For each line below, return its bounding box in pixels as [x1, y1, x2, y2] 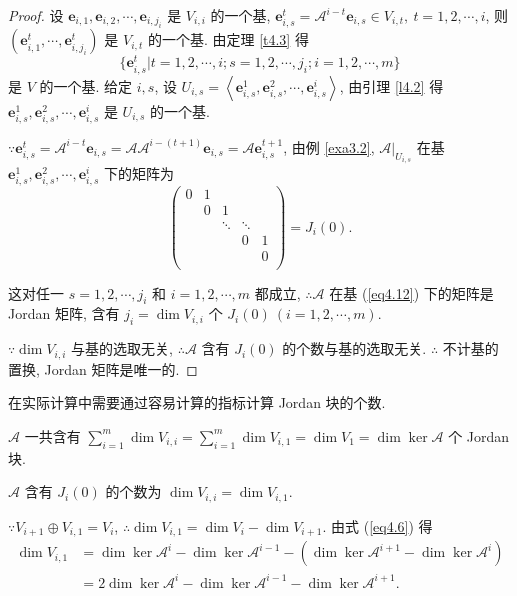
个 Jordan [448, 425, 510, 446]
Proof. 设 [8, 5, 64, 25]
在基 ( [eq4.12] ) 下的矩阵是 [329, 282, 494, 303]
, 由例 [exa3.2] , [283, 136, 375, 157]
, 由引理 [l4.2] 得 [339, 75, 444, 96]
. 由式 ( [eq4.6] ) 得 [322, 515, 433, 536]
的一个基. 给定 [39, 75, 133, 96]
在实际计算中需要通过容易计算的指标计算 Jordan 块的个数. [8, 392, 386, 413]
